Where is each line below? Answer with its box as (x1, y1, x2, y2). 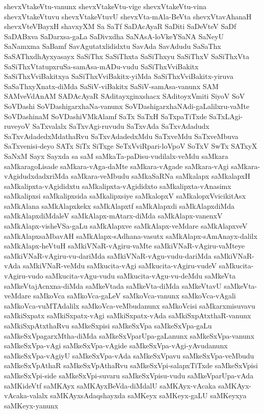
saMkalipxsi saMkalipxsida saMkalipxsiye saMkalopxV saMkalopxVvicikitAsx (4, 190, 246, 201)
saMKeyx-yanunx (4, 400, 59, 410)
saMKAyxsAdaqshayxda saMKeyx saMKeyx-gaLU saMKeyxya (50, 390, 247, 401)
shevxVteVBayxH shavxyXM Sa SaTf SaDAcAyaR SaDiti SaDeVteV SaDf (4, 21, 236, 32)
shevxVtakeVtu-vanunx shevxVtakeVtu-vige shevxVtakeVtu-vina (4, 1, 206, 11)
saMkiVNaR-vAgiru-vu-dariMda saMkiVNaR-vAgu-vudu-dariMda (4, 250, 212, 261)
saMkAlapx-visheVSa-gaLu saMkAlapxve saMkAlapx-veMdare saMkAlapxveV (4, 220, 248, 231)
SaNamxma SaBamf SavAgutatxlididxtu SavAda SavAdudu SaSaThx (4, 41, 221, 51)
